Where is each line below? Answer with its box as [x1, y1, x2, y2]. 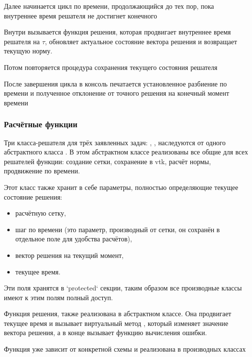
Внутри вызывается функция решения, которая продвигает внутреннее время [4, 27, 231, 37]
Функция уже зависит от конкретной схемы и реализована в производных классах [4, 344, 246, 354]
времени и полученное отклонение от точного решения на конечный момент [4, 88, 229, 98]
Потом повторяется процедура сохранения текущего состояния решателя [4, 62, 218, 72]
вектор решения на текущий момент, [15, 250, 124, 260]
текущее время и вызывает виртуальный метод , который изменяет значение [4, 318, 229, 328]
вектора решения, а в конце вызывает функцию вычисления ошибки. [4, 327, 207, 338]
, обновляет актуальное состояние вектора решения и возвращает [45, 36, 237, 46]
